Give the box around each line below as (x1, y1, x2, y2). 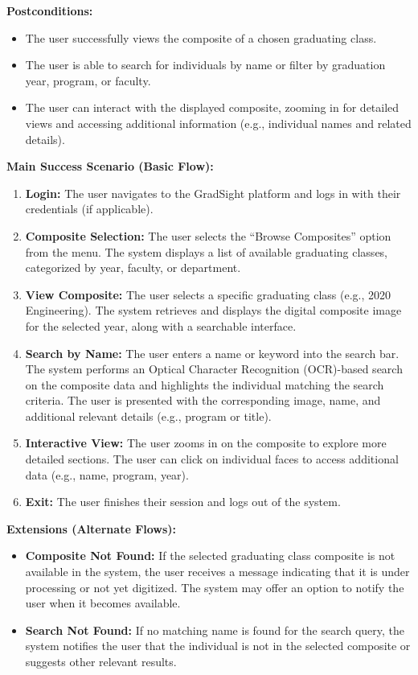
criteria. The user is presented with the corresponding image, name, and (25, 392, 381, 409)
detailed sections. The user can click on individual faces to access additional (25, 451, 399, 467)
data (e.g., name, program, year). (25, 466, 189, 483)
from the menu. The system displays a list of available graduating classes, (25, 243, 388, 260)
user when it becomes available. (25, 595, 181, 611)
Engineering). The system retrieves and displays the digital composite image (25, 302, 402, 319)
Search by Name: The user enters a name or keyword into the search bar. (25, 344, 400, 361)
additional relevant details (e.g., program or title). (25, 407, 272, 424)
